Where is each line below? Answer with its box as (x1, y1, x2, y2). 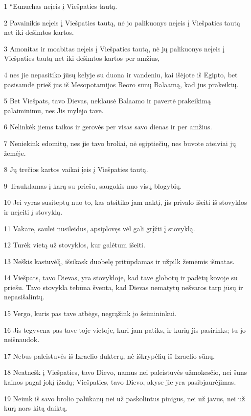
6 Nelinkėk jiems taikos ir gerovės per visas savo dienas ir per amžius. (4, 122, 212, 132)
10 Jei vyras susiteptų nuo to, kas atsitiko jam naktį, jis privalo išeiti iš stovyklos (4, 197, 247, 207)
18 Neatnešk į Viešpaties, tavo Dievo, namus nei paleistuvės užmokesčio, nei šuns (4, 367, 247, 377)
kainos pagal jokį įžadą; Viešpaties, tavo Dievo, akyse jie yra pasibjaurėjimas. (4, 377, 236, 387)
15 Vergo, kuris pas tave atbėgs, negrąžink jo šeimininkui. (4, 308, 177, 318)
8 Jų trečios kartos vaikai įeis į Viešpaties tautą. (4, 164, 148, 174)
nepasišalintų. (4, 292, 45, 302)
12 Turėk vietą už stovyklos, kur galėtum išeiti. (4, 240, 145, 250)
